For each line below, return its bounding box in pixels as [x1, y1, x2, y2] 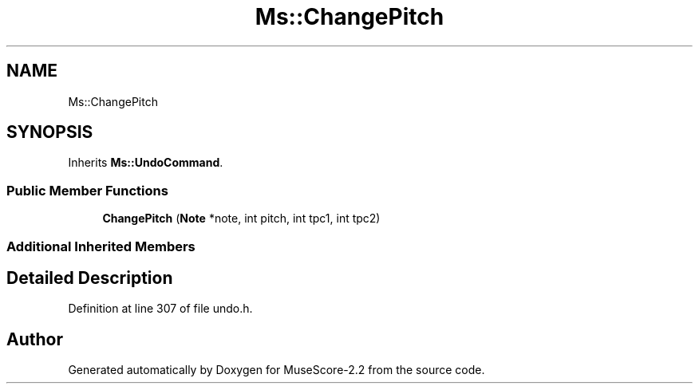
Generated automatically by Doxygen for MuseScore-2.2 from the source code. [68, 363, 485, 377]
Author [6, 329, 63, 349]
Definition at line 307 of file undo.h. [68, 301, 253, 316]
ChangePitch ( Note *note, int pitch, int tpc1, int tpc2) [102, 211, 381, 226]
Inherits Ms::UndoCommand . [68, 156, 223, 170]
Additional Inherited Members [6, 238, 195, 254]
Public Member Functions [6, 182, 168, 199]
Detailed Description [6, 267, 173, 288]
